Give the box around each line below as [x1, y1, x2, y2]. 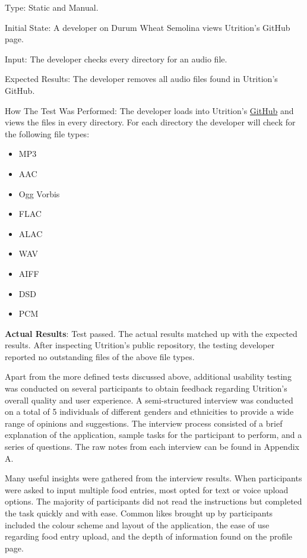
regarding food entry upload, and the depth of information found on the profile [5, 530, 293, 543]
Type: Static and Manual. [5, 1, 99, 13]
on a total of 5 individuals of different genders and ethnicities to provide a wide [5, 405, 294, 418]
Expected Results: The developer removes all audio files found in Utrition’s [5, 72, 278, 85]
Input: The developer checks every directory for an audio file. [5, 52, 227, 65]
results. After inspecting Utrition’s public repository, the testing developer [5, 339, 275, 351]
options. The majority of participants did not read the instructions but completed [5, 495, 302, 507]
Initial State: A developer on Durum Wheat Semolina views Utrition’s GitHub [5, 21, 290, 33]
